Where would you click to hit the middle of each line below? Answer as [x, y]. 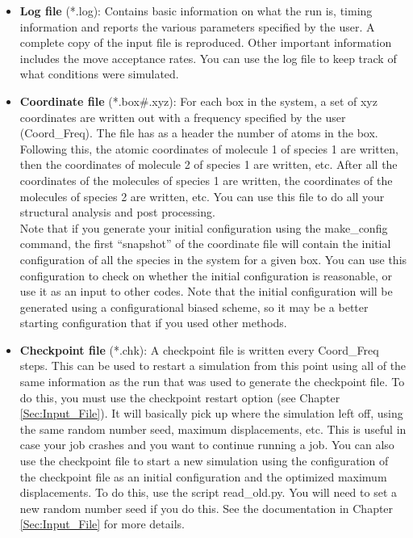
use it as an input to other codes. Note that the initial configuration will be [206, 291]
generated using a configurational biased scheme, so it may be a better [194, 307]
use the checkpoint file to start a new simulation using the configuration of [204, 461]
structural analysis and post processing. [117, 212]
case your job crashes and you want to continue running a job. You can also [207, 445]
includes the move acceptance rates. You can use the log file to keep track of [208, 58]
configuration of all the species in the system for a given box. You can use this [213, 259]
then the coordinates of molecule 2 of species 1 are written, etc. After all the [209, 164]
